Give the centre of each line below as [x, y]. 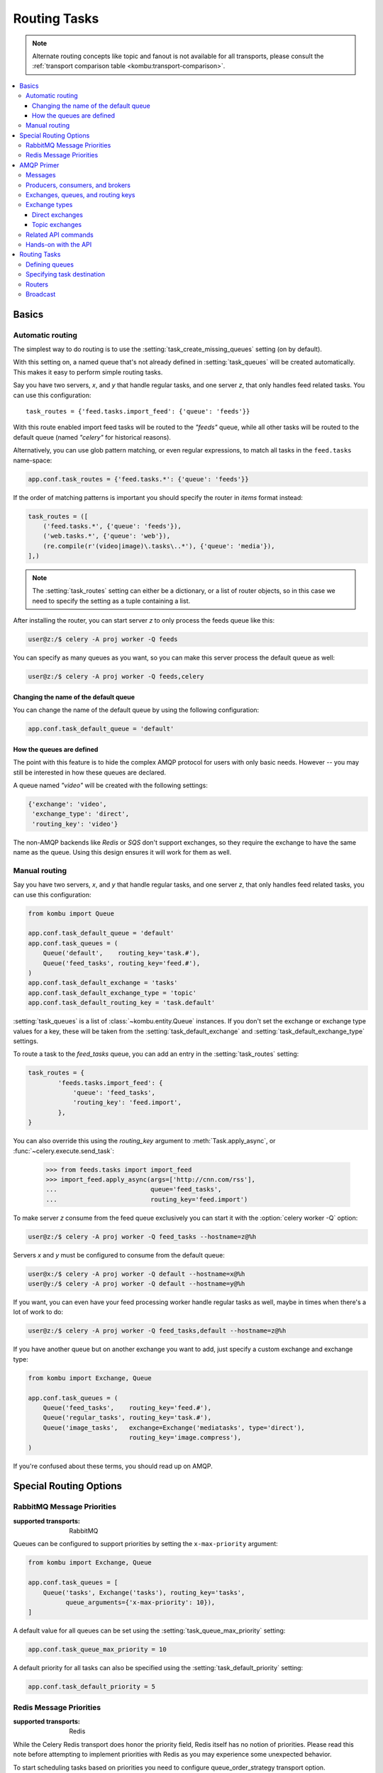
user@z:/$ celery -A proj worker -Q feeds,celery [116, 677]
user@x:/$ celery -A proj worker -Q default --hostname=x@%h [137, 1274]
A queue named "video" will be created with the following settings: [111, 785]
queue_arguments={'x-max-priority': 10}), [140, 1602]
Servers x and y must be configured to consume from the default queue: [119, 1255]
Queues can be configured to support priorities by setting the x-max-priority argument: [145, 1544]
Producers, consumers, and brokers [78, 185]
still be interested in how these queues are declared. [90, 772]
